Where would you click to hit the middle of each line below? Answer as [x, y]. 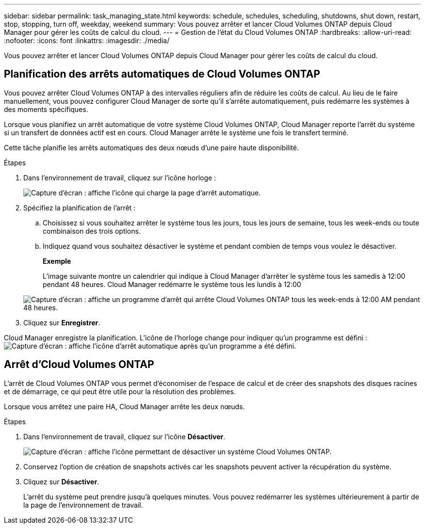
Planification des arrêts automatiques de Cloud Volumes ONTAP [162, 74]
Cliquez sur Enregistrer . [62, 322]
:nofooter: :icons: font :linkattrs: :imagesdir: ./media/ [87, 40]
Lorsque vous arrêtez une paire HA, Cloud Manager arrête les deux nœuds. [124, 406]
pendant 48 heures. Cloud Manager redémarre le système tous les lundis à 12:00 [172, 284]
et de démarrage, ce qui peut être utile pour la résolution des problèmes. [120, 391]
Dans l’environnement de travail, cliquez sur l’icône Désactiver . [124, 436]
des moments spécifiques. [46, 109]
